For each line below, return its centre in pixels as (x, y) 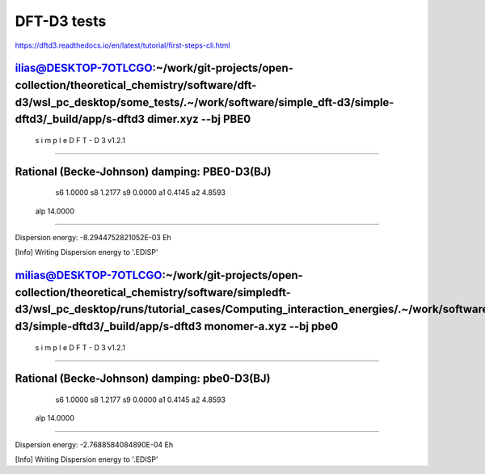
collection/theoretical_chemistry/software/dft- (136, 85)
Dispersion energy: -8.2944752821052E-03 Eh (93, 237)
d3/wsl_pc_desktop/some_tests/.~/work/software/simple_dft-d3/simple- (205, 102)
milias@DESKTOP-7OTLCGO (89, 275)
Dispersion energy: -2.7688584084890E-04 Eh (94, 444)
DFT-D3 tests (61, 21)
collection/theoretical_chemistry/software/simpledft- (153, 292)
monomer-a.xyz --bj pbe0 (271, 326)
